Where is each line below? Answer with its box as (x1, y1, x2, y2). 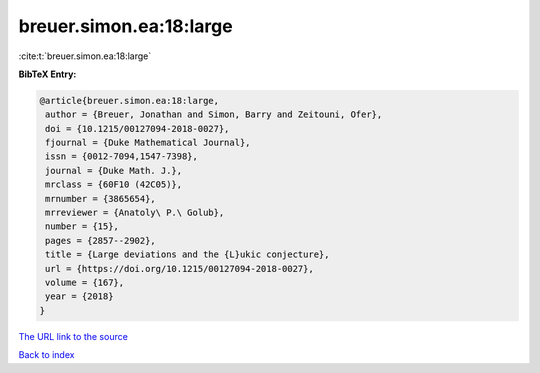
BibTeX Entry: (18, 68, 77, 80)
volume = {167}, (45, 277, 125, 288)
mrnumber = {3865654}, (45, 193, 157, 204)
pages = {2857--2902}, (45, 235, 157, 246)
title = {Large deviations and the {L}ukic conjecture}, (45, 249, 330, 260)
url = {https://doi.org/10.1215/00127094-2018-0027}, (45, 263, 314, 274)
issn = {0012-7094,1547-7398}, (45, 151, 199, 162)
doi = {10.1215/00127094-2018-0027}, (45, 123, 230, 134)
